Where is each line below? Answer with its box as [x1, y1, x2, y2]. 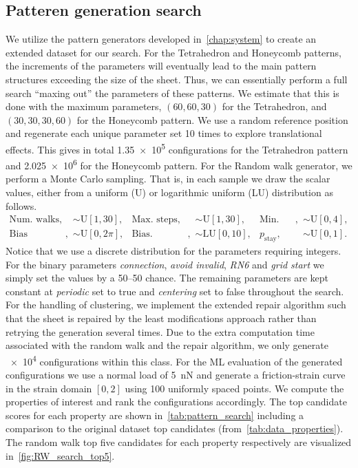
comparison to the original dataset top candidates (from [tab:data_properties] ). [6, 421, 344, 436]
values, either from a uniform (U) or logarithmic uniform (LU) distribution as [6, 185, 333, 200]
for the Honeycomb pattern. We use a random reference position [76, 112, 348, 127]
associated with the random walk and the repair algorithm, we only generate [6, 338, 328, 352]
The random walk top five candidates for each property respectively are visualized [6, 435, 352, 449]
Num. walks [9, 215, 59, 225]
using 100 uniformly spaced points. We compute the [125, 381, 344, 395]
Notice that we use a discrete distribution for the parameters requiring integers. [6, 244, 341, 258]
